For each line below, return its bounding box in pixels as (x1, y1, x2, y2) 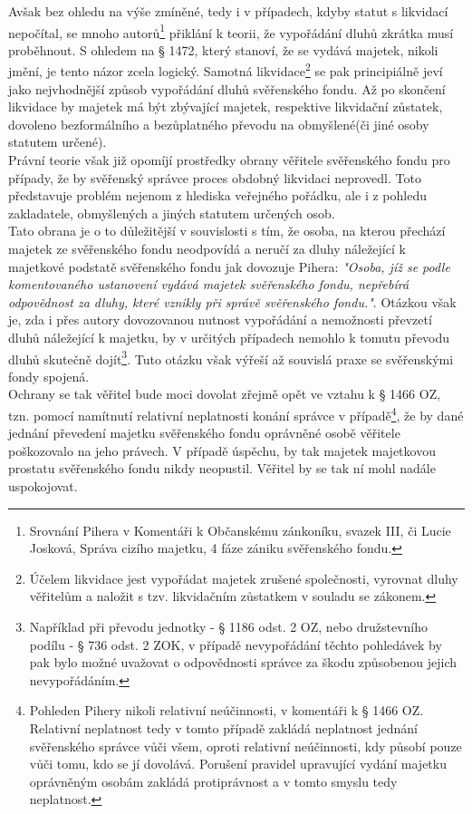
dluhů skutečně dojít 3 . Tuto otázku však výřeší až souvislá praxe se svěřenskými (8, 346, 454, 368)
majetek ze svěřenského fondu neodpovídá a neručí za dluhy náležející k (8, 239, 406, 258)
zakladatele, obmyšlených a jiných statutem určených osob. (8, 203, 335, 222)
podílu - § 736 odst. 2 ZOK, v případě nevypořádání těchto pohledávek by (29, 635, 442, 654)
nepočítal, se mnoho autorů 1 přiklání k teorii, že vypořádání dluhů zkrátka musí (8, 20, 454, 42)
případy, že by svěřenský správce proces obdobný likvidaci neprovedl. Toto (8, 168, 421, 187)
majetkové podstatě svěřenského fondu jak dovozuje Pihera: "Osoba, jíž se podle (8, 257, 450, 276)
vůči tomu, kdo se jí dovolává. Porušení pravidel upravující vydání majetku (29, 754, 447, 773)
